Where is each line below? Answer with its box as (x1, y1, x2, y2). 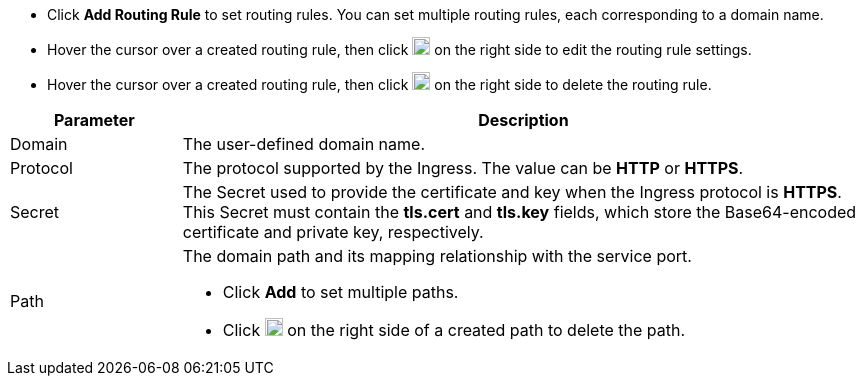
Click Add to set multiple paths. (222, 282, 459, 302)
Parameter (53, 110, 135, 130)
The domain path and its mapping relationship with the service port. (182, 246, 692, 266)
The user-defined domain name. (182, 134, 426, 154)
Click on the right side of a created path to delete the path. (222, 320, 686, 340)
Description (478, 110, 569, 130)
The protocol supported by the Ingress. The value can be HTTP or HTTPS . (182, 158, 744, 178)
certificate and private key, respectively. (182, 222, 484, 242)
